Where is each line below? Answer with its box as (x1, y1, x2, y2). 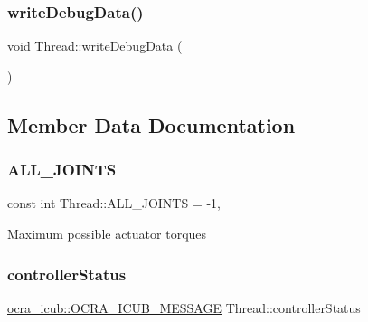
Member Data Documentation (7, 110, 296, 138)
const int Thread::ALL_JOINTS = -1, (7, 194, 221, 213)
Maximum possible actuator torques (7, 224, 207, 242)
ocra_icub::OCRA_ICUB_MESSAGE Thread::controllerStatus (7, 298, 361, 317)
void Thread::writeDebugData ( (7, 36, 183, 55)
